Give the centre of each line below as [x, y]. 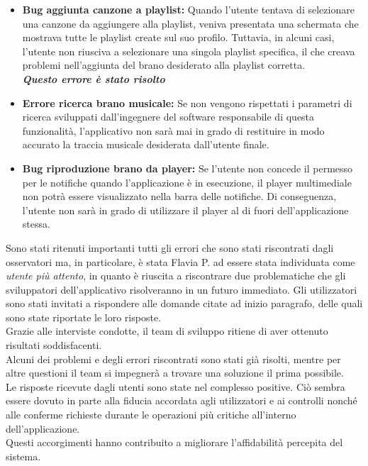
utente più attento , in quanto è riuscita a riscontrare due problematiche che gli [176, 276]
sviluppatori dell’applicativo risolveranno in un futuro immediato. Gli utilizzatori [182, 289]
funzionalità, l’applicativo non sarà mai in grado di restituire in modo [173, 130]
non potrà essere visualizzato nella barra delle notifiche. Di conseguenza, [179, 196]
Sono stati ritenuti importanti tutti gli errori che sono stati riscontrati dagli [170, 247]
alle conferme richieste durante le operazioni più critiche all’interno [151, 415]
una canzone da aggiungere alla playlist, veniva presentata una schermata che [190, 23]
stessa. [36, 224]
